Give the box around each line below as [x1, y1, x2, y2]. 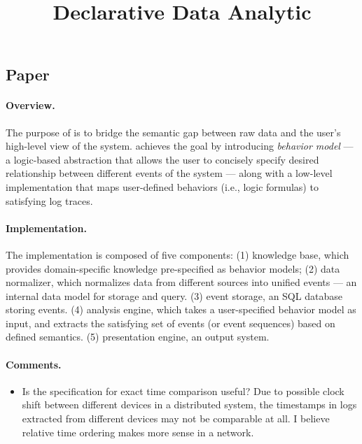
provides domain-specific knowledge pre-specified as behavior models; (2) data [6, 261, 340, 275]
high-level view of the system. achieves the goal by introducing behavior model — [6, 138, 354, 153]
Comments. [6, 357, 62, 371]
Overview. [6, 98, 55, 113]
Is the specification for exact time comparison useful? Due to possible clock [22, 383, 344, 398]
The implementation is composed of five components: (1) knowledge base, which [6, 247, 349, 262]
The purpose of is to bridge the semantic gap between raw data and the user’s [6, 124, 341, 139]
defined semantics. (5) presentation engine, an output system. [6, 329, 270, 344]
